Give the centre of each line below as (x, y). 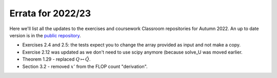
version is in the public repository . (45, 35)
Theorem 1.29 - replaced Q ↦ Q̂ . (56, 59)
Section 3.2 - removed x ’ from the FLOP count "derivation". (85, 66)
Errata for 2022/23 (50, 13)
